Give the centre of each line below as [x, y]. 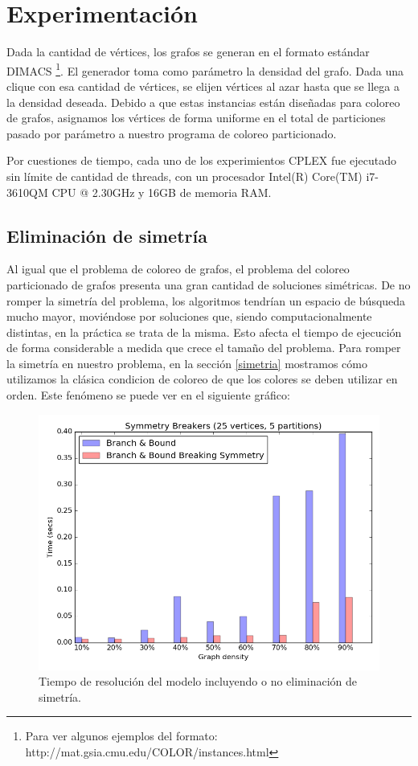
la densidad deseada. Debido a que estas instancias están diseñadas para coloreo [203, 102]
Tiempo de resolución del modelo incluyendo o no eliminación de [198, 681]
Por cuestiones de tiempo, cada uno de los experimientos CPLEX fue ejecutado [201, 160]
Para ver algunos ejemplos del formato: [121, 736]
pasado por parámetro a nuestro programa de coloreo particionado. [172, 133]
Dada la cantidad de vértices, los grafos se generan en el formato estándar [188, 52]
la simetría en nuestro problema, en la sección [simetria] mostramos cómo [187, 363]
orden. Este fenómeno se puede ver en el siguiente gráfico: [148, 395]
